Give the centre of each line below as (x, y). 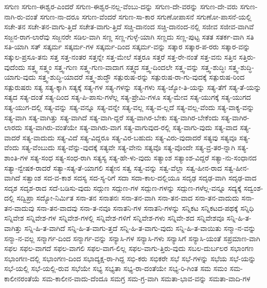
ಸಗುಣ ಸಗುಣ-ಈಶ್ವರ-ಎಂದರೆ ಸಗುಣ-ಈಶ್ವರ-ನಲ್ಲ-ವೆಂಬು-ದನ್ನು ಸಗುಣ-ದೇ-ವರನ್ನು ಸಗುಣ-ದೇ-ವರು (121, 6)
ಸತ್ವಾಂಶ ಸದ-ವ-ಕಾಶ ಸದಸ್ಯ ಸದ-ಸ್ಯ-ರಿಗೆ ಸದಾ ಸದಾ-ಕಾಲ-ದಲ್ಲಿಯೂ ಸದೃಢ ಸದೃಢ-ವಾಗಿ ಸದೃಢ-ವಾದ (139, 178)
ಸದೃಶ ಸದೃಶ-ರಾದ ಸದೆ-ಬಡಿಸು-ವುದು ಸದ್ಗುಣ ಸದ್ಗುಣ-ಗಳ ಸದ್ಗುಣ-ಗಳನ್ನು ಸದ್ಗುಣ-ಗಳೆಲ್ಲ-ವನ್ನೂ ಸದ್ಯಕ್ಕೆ (123, 187)
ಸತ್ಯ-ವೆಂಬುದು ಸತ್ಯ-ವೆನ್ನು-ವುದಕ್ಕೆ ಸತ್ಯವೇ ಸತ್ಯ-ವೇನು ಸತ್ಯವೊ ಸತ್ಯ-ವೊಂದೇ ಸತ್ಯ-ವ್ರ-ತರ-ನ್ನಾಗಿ (128, 147)
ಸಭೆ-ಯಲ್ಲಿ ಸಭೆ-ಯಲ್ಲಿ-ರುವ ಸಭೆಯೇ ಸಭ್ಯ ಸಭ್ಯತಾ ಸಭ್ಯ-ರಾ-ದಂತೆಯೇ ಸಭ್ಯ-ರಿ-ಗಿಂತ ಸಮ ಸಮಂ (116, 268)
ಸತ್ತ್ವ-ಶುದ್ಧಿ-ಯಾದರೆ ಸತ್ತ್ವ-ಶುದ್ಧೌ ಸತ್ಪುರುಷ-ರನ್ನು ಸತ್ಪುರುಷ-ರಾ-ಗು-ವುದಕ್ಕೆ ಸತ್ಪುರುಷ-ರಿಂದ (141, 77)
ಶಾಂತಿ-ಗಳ (16, 157)
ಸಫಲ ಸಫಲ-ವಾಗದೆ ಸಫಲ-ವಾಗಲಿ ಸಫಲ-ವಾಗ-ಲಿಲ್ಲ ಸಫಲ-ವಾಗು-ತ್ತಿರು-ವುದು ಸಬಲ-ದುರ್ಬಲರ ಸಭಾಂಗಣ (129, 248)
